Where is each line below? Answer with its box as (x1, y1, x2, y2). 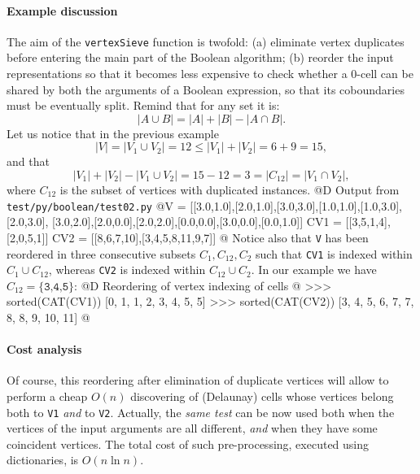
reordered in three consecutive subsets (7, 245, 196, 262)
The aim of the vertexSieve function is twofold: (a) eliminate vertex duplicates (7, 33, 405, 50)
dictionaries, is (7, 451, 79, 468)
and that (7, 153, 50, 170)
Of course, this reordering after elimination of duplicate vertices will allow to (7, 372, 389, 389)
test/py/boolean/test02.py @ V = (7, 197, 186, 214)
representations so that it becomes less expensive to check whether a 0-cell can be (7, 65, 413, 82)
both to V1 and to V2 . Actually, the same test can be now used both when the (7, 403, 395, 420)
